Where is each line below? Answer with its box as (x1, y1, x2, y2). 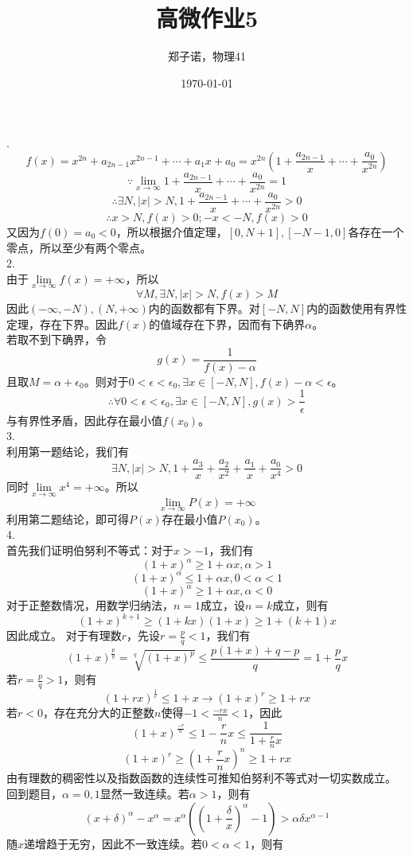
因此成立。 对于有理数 (6, 627, 122, 644)
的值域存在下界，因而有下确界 (149, 315, 306, 332)
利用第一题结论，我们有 (6, 442, 129, 459)
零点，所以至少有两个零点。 (6, 239, 151, 255)
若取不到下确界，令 (6, 331, 107, 348)
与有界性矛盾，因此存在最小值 (6, 411, 162, 428)
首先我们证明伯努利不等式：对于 (6, 542, 173, 558)
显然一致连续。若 (99, 785, 189, 802)
